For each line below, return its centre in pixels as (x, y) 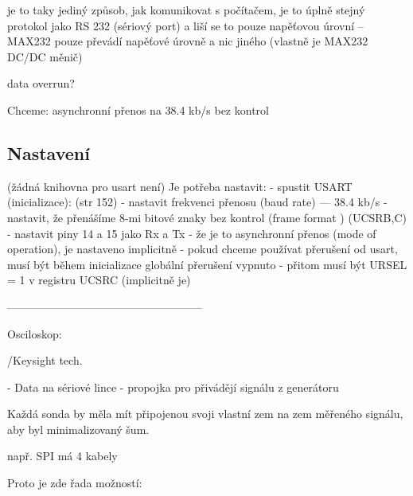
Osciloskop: (35, 333)
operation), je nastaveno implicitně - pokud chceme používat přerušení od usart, (203, 249)
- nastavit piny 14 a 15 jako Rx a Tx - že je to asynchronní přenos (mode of (192, 233)
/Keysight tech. (45, 360)
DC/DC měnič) (45, 56)
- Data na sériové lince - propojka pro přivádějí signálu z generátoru (173, 387)
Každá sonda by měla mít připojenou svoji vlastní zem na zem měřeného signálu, (205, 414)
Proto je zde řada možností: (75, 483)
